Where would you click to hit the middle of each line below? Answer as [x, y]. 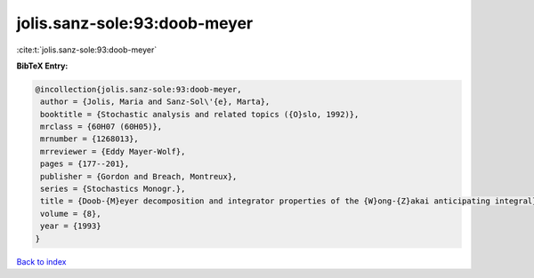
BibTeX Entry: [42, 66]
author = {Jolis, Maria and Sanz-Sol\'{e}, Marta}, [155, 102]
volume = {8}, [71, 214]
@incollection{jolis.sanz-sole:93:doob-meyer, [138, 89]
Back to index [41, 261]
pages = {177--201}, [85, 164]
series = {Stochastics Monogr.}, [113, 189]
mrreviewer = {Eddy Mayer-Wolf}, [113, 151]
